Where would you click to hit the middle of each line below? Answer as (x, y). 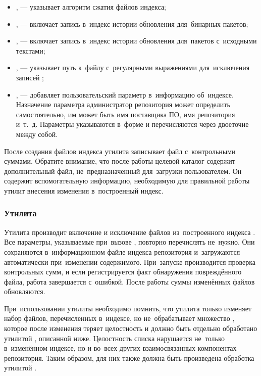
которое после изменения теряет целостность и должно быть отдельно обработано (131, 328)
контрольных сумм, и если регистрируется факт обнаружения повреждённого (123, 272)
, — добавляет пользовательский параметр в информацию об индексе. (125, 94)
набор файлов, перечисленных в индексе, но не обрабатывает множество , (119, 318)
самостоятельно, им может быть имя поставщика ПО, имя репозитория (125, 114)
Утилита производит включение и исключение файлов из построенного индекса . (130, 232)
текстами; (31, 50)
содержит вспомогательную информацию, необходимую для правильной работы (127, 181)
